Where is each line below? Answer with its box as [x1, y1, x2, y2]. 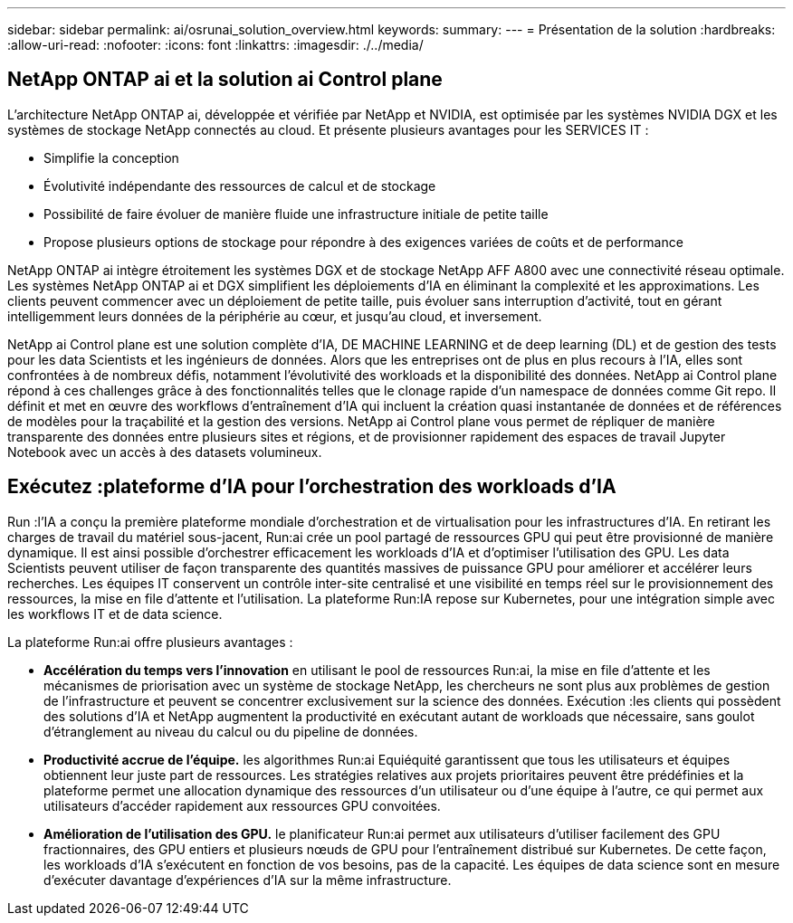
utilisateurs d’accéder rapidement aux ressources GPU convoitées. [43, 797, 441, 814]
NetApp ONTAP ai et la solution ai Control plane [7, 68, 443, 91]
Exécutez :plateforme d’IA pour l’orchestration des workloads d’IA [7, 475, 616, 499]
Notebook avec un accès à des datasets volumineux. [7, 443, 322, 460]
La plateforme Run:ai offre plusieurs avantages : [7, 633, 293, 650]
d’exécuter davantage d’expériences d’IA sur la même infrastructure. [43, 871, 452, 888]
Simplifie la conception [43, 149, 179, 166]
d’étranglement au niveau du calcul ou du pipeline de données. [43, 723, 418, 739]
